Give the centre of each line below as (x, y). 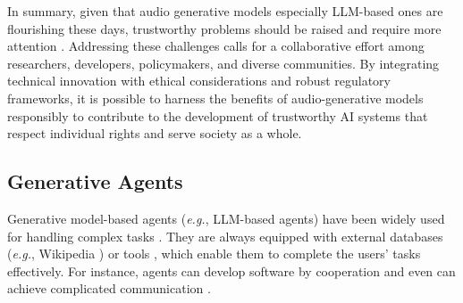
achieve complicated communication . (109, 288)
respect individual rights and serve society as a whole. (155, 133)
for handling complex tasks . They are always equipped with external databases (225, 236)
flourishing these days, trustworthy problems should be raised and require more (224, 28)
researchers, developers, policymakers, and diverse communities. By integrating (223, 63)
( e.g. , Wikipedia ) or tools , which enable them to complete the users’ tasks (214, 254)
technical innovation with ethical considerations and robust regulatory (199, 81)
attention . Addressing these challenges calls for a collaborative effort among (216, 46)
